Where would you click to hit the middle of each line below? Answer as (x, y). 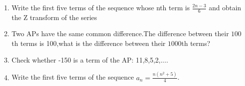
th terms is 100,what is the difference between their (89, 43)
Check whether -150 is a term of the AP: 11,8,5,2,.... (90, 59)
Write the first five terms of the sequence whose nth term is (100, 7)
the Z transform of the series (54, 17)
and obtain (225, 7)
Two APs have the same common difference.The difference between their (120, 33)
